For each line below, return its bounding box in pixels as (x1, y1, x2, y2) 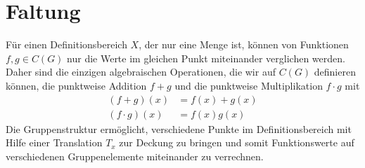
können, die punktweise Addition (6, 78, 147, 92)
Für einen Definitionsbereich (6, 37, 127, 52)
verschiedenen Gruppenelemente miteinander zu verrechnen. (6, 148, 264, 163)
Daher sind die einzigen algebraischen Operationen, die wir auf (6, 64, 276, 79)
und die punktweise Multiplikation (174, 78, 323, 92)
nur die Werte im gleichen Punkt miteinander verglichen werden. (67, 50, 345, 65)
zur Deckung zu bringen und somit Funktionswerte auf (119, 135, 354, 150)
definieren (314, 64, 356, 79)
